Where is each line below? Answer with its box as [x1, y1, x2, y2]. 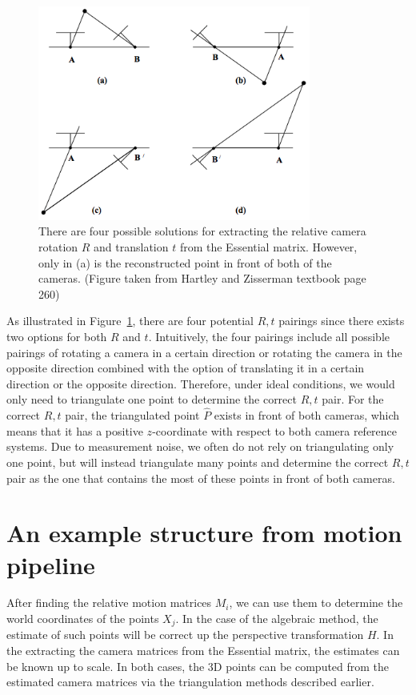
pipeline [6, 548, 95, 581]
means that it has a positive [6, 422, 143, 439]
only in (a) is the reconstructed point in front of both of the [38, 254, 332, 271]
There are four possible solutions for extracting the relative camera [38, 223, 366, 239]
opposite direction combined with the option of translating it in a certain [6, 360, 365, 376]
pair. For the [322, 391, 384, 408]
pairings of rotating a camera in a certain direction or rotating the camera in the [6, 343, 402, 360]
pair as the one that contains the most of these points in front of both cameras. [6, 469, 395, 486]
